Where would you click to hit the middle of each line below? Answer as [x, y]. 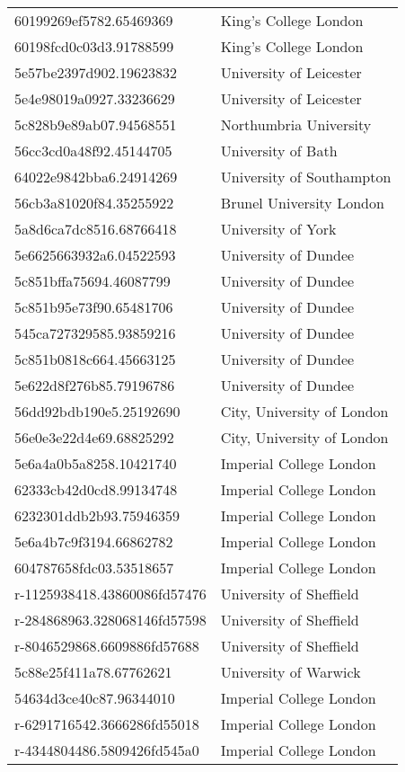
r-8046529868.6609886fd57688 [107, 646]
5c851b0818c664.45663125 [95, 359]
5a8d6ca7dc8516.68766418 [96, 229]
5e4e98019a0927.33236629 [95, 98]
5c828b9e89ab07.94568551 [96, 124]
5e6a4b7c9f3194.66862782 [94, 541]
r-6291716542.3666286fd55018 [107, 724]
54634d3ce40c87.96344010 [95, 698]
